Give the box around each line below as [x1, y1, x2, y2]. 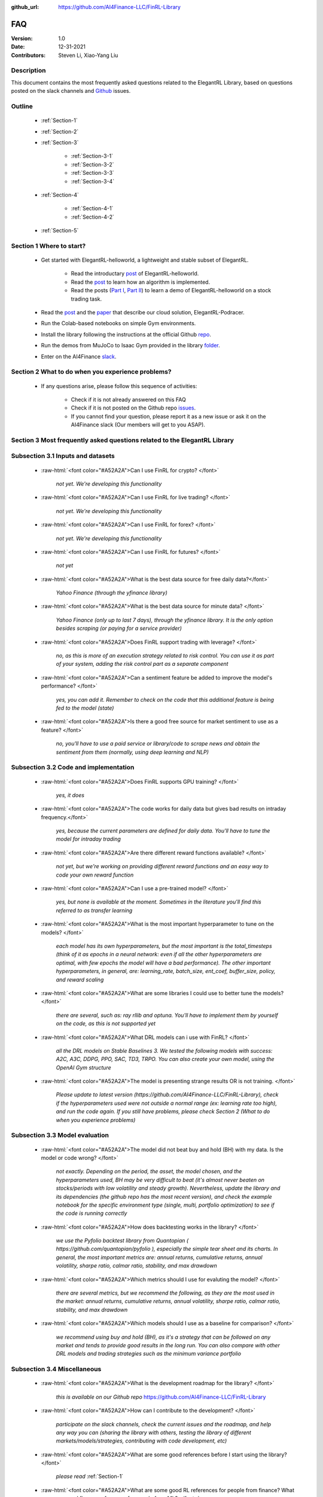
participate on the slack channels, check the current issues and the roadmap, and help [56, 1420, 272, 1428]
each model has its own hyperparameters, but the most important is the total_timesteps [56, 942, 272, 949]
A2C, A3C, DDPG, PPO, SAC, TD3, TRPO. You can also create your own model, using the [56, 1056, 275, 1063]
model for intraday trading [56, 835, 121, 843]
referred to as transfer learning [56, 907, 133, 914]
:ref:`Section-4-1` [71, 205, 114, 212]
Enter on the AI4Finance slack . [41, 353, 117, 360]
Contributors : [11, 51, 46, 59]
